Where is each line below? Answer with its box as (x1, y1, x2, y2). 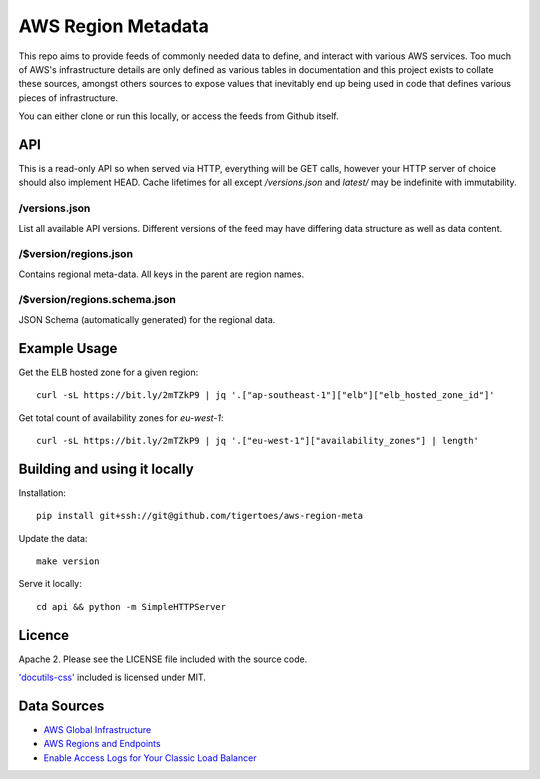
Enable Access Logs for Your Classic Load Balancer (43, 751, 257, 764)
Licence (18, 626, 70, 644)
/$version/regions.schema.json (18, 293, 177, 307)
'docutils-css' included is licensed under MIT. (18, 671, 207, 684)
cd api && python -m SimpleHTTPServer (36, 601, 227, 612)
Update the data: (18, 532, 88, 544)
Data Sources (18, 697, 105, 714)
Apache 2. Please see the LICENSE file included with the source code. (18, 653, 308, 665)
